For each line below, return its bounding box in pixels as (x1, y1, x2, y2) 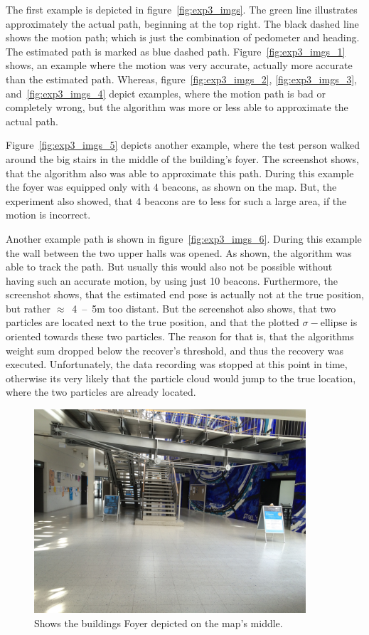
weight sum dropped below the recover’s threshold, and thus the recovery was (6, 342, 344, 357)
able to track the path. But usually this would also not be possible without (6, 259, 333, 274)
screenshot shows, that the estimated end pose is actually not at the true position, (6, 287, 364, 302)
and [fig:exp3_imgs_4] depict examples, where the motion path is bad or (6, 85, 326, 100)
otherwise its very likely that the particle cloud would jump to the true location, (6, 370, 356, 385)
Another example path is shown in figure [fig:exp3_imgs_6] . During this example (6, 231, 362, 246)
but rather (6, 300, 51, 315)
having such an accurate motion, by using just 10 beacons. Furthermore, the (6, 273, 338, 288)
